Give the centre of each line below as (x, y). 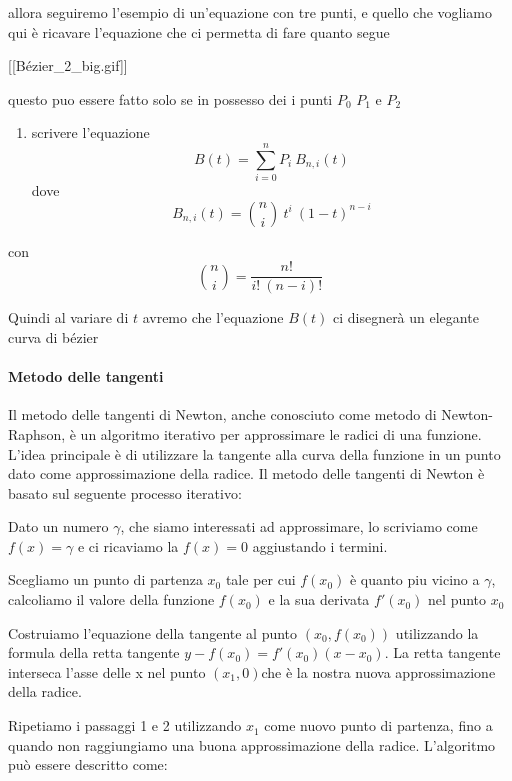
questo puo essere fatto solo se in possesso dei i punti (170, 98)
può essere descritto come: (88, 764)
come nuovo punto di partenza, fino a (378, 725)
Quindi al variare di (68, 317)
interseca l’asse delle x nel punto (107, 671)
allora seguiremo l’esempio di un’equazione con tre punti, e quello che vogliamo (250, 12)
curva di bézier (53, 336)
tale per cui (260, 579)
